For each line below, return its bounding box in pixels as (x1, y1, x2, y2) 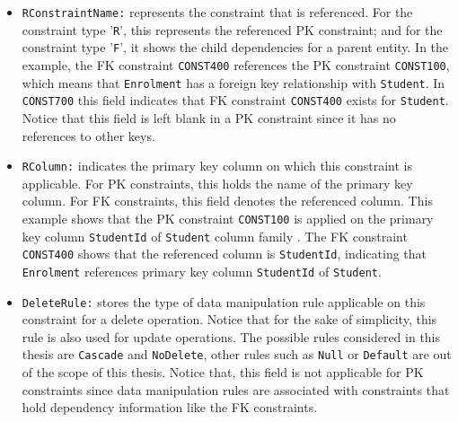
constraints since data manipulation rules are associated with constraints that (22, 380, 450, 399)
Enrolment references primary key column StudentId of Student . (22, 261, 382, 280)
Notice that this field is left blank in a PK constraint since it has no (22, 108, 396, 127)
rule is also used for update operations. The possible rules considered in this (22, 327, 441, 346)
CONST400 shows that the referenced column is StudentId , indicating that (22, 244, 427, 263)
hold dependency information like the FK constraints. (22, 398, 318, 417)
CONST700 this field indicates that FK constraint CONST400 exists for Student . (22, 91, 449, 110)
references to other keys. (22, 126, 155, 145)
